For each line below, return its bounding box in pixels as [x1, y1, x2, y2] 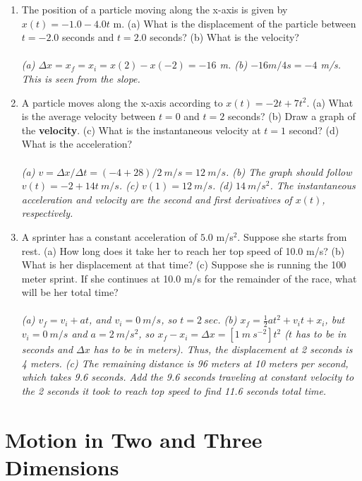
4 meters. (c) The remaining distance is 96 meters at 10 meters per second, [21, 355, 349, 370]
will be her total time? [21, 285, 119, 299]
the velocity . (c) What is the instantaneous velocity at [21, 122, 261, 137]
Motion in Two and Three [5, 424, 263, 453]
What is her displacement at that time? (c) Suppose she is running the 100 [21, 257, 346, 272]
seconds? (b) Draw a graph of [227, 109, 356, 124]
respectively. [21, 206, 73, 220]
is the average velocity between [21, 109, 156, 124]
